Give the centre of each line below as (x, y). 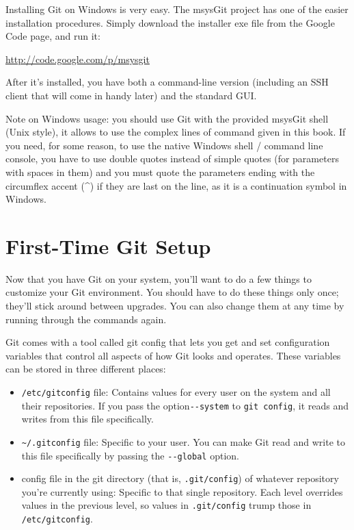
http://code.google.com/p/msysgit (78, 59)
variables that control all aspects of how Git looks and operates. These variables (173, 355)
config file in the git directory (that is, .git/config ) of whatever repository (180, 478)
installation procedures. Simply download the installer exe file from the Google (170, 22)
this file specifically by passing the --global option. (130, 455)
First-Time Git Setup (108, 245)
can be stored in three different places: (86, 369)
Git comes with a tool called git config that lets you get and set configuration (168, 342)
